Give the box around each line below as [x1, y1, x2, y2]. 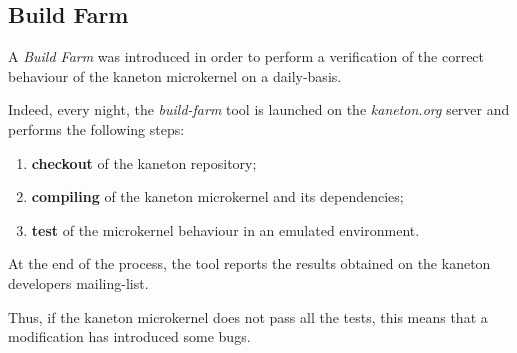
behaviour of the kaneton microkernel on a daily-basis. [8, 65, 342, 86]
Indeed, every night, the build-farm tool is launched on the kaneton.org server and [8, 99, 510, 120]
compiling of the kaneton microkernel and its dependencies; [31, 186, 404, 207]
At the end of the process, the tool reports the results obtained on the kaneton [8, 253, 491, 274]
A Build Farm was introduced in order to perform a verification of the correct [8, 46, 485, 67]
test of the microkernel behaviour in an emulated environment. [31, 219, 420, 240]
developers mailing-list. [8, 272, 149, 293]
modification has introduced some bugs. [8, 326, 251, 347]
